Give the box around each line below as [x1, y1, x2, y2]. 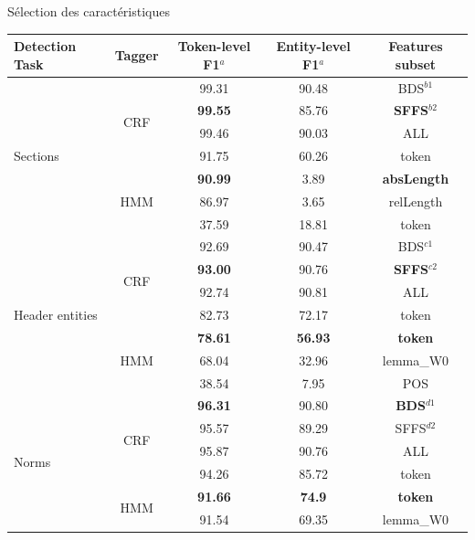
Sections [14, 146, 59, 165]
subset [395, 54, 437, 73]
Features [388, 37, 443, 56]
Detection [14, 37, 77, 56]
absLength [382, 168, 449, 187]
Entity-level [276, 37, 351, 56]
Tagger [114, 45, 159, 64]
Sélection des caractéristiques [7, 2, 171, 20]
